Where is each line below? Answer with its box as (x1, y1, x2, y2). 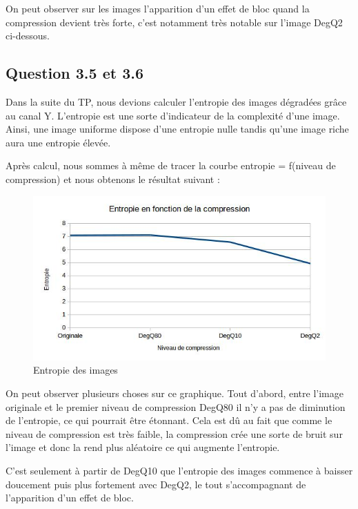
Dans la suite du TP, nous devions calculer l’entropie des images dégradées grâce (6, 94, 347, 108)
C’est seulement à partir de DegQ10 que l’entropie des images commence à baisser (6, 463, 353, 477)
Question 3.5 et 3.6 (6, 62, 144, 84)
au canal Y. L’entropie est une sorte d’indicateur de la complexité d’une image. (6, 108, 340, 122)
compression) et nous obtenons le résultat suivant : (6, 171, 220, 186)
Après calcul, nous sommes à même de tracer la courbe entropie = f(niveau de (6, 158, 336, 173)
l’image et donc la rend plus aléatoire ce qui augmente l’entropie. (6, 440, 280, 454)
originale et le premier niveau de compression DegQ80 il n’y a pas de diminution (6, 399, 346, 414)
